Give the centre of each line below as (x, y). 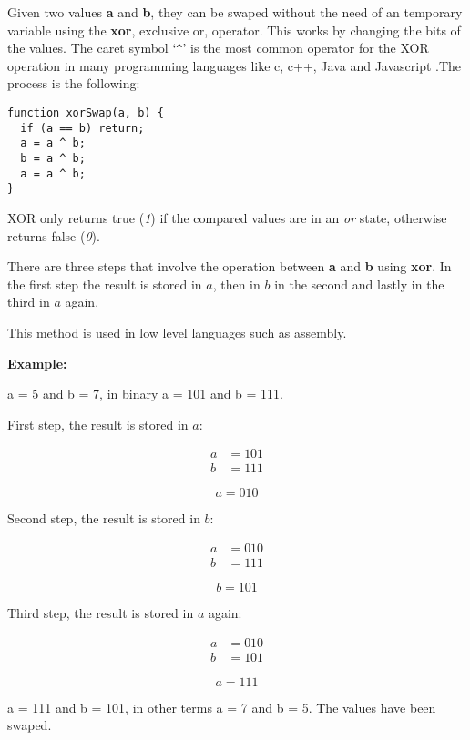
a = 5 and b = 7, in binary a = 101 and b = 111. (146, 394)
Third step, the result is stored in (101, 613)
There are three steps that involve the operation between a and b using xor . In (230, 266)
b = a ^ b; (53, 158)
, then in (236, 284)
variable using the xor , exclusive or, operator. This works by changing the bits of (234, 30)
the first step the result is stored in (105, 284)
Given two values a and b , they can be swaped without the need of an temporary (235, 12)
